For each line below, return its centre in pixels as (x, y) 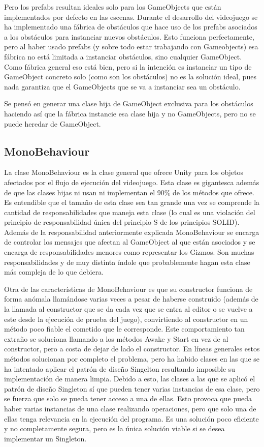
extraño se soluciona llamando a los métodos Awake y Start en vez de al (116, 338)
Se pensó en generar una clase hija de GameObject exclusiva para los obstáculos (129, 103)
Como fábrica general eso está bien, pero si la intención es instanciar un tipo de (128, 66)
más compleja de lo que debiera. (54, 272)
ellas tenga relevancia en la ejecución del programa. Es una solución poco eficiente (131, 418)
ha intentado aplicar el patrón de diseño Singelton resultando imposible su (120, 368)
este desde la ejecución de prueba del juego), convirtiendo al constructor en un (126, 319)
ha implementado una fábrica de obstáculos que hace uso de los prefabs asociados (131, 27)
